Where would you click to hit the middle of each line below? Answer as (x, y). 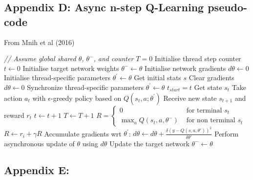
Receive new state (190, 98)
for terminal (204, 110)
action (13, 98)
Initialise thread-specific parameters (57, 78)
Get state (208, 87)
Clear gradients (211, 78)
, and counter (114, 58)
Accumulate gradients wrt (83, 133)
